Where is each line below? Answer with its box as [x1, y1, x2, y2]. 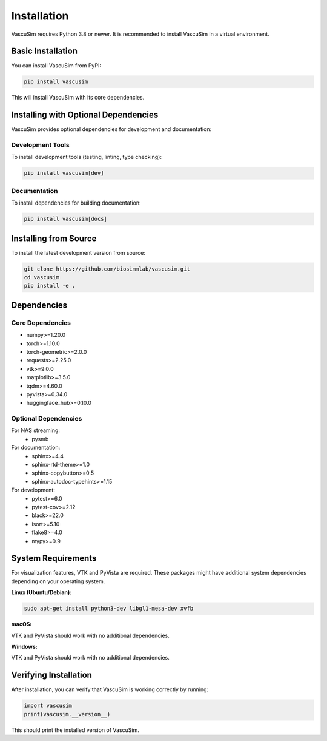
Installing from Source [11, 233, 97, 243]
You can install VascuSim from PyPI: [11, 62, 102, 69]
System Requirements [11, 553, 97, 564]
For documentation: [11, 444, 61, 452]
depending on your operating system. [11, 577, 105, 585]
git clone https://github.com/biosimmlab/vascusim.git [24, 265, 190, 272]
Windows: [11, 643, 38, 650]
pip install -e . [24, 282, 76, 289]
